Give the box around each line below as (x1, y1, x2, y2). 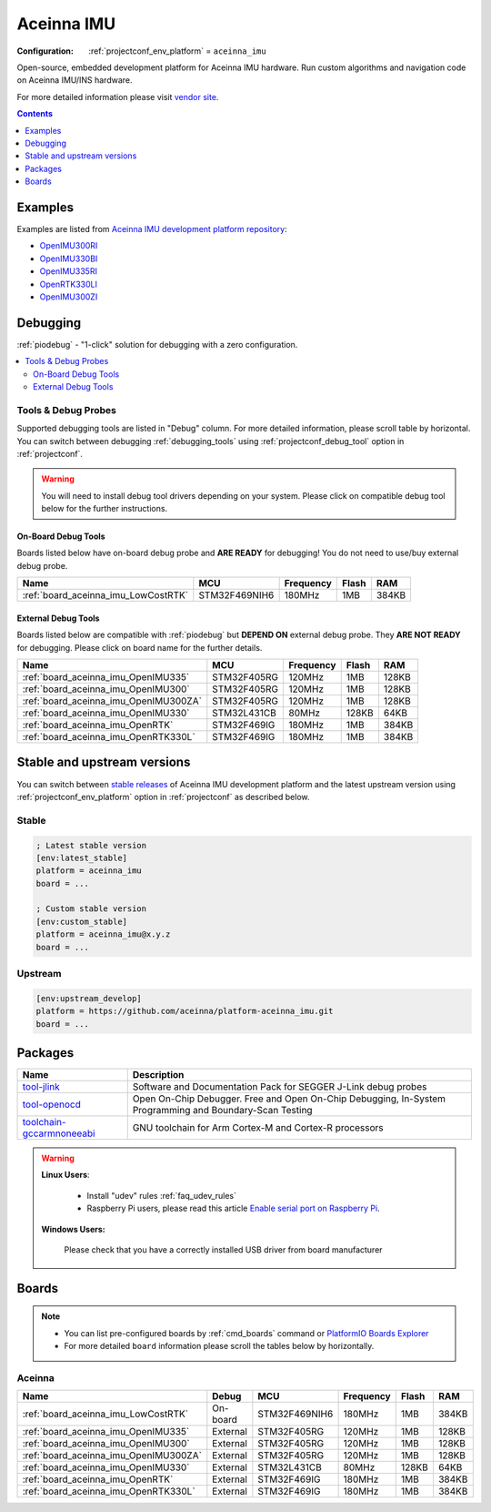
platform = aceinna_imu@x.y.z (35, 929, 171, 939)
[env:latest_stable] (35, 852, 127, 863)
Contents (16, 108, 54, 119)
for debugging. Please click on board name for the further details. (16, 642, 263, 653)
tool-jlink (22, 1081, 61, 1093)
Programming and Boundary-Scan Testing (132, 1104, 313, 1117)
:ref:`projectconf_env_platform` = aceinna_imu (88, 46, 267, 56)
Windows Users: (41, 1223, 105, 1234)
